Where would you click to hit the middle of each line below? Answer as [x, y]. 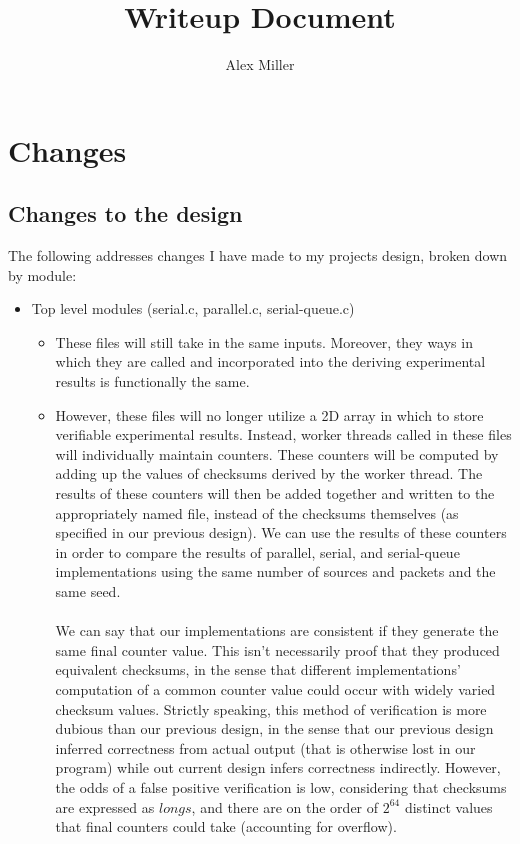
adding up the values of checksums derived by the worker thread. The [269, 473]
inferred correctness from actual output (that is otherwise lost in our [265, 747]
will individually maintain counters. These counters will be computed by [277, 453]
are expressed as [105, 806]
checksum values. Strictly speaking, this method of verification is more [271, 708]
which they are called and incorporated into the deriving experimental [270, 361]
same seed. [88, 591]
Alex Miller [260, 64]
